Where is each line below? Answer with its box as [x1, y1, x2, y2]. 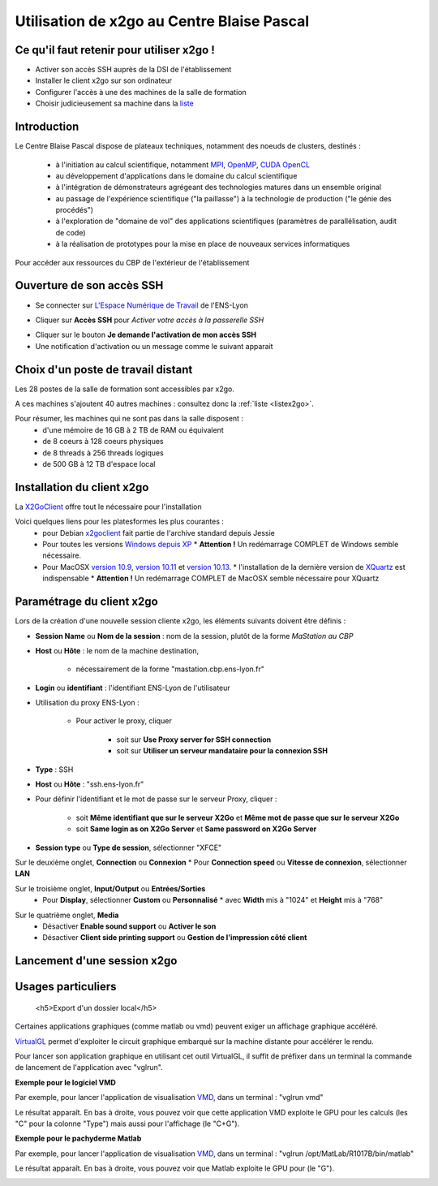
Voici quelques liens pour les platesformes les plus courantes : [15, 516, 225, 527]
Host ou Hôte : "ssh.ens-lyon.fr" [35, 779, 144, 789]
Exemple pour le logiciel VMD [15, 1077, 117, 1087]
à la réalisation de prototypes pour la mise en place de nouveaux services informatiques [55, 239, 350, 249]
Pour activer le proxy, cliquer [75, 716, 172, 726]
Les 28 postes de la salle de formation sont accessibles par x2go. [15, 384, 235, 394]
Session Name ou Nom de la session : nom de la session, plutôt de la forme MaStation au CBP [35, 631, 354, 640]
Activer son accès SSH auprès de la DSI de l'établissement [35, 65, 232, 75]
